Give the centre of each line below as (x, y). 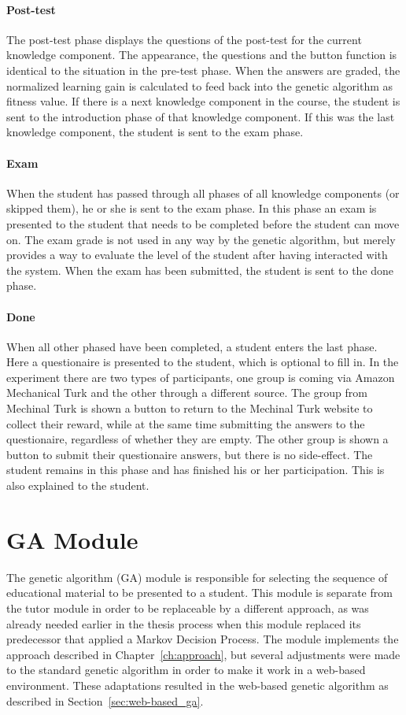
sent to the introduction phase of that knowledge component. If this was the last (201, 116)
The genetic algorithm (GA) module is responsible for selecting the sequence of (197, 577)
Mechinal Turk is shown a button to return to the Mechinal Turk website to (190, 408)
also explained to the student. (78, 485)
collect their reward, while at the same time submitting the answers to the (186, 423)
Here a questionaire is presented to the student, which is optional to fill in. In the (203, 362)
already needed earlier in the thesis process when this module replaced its (184, 623)
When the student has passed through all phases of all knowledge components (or (203, 193)
